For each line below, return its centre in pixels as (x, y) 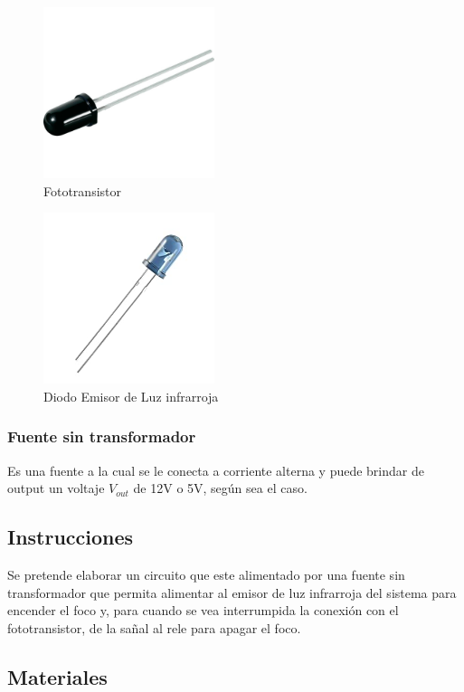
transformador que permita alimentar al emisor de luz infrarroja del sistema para (232, 592)
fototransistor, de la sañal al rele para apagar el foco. (154, 627)
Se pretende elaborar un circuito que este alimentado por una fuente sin (206, 574)
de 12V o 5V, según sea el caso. (220, 488)
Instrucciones (71, 537)
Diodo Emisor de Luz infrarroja (131, 396)
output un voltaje (56, 488)
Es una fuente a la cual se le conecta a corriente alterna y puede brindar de (216, 470)
